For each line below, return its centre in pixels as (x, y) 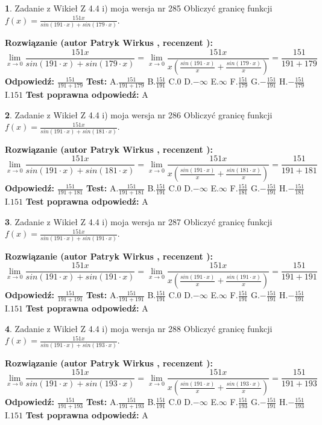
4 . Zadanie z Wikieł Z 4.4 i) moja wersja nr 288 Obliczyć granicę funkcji (139, 328)
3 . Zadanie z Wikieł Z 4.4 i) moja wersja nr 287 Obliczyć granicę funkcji (139, 221)
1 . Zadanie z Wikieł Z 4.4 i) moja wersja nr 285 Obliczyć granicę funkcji (139, 8)
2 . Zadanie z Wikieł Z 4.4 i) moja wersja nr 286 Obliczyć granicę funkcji (139, 114)
